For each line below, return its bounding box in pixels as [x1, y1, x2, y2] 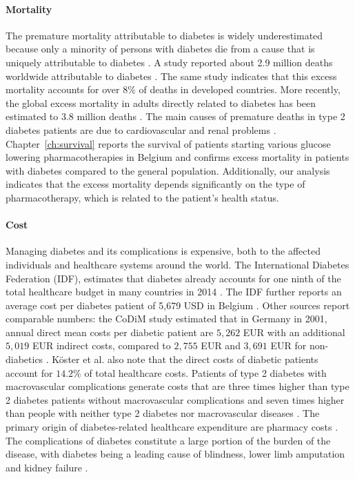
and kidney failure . [6, 460, 88, 474]
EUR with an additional [243, 324, 345, 339]
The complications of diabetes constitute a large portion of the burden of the [6, 433, 331, 447]
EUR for [270, 338, 307, 353]
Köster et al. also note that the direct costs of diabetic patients [52, 352, 318, 366]
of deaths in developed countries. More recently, [139, 82, 341, 97]
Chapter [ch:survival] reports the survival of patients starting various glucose [6, 136, 331, 150]
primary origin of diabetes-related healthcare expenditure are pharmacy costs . [6, 420, 338, 434]
